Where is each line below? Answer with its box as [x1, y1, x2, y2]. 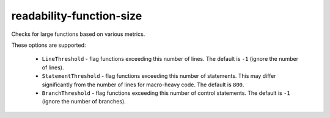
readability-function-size [11, 9, 142, 23]
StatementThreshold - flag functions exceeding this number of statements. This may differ [42, 72, 276, 80]
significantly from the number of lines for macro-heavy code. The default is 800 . [42, 81, 244, 88]
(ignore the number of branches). [42, 98, 127, 105]
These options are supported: [11, 41, 86, 49]
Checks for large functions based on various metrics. [11, 30, 145, 38]
